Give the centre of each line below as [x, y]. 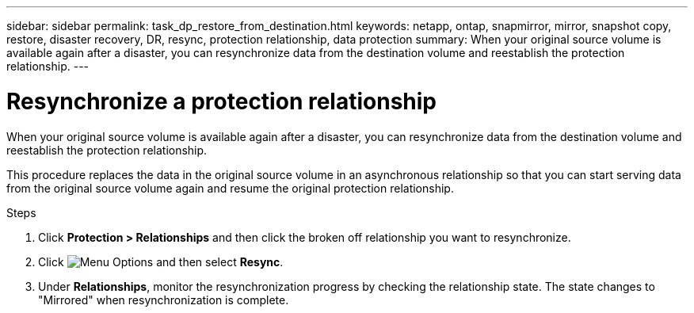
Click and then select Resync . [161, 261]
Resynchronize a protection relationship [221, 101]
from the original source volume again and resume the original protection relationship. [230, 188]
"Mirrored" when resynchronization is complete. [164, 300]
